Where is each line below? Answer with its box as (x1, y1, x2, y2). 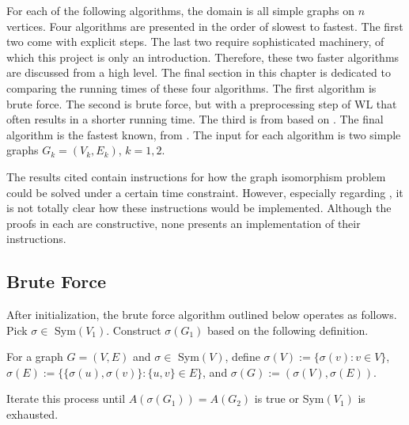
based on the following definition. (207, 321, 369, 338)
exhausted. (6, 406, 59, 423)
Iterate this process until (6, 390, 126, 407)
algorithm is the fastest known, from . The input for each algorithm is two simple (6, 126, 401, 142)
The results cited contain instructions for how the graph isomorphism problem (6, 168, 386, 184)
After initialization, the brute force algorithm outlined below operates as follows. (6, 306, 397, 323)
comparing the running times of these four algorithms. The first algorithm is (6, 79, 377, 96)
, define (225, 348, 260, 365)
